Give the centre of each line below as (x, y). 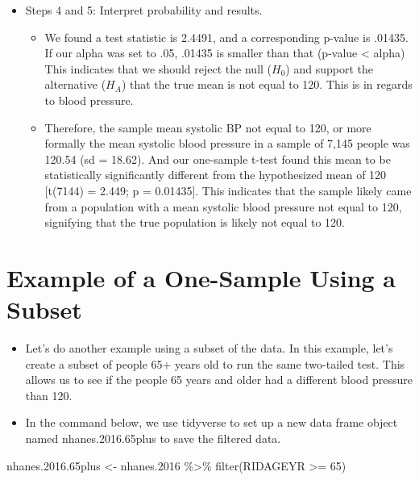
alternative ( (75, 84)
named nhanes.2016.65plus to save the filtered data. (153, 438)
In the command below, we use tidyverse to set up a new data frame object (212, 422)
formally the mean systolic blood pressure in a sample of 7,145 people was (227, 143)
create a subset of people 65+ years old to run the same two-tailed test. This (215, 363)
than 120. (49, 395)
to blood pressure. (89, 100)
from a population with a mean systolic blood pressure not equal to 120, (223, 206)
